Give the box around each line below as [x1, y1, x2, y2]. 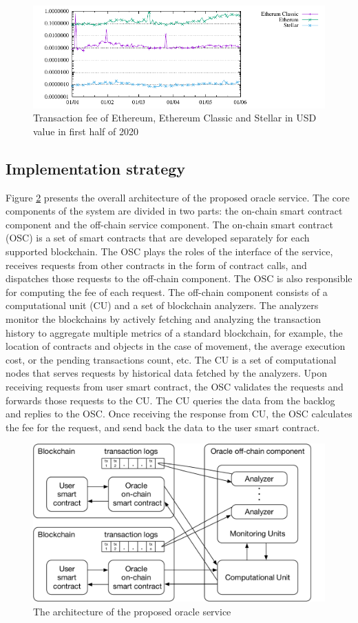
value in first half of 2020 [33, 123, 138, 138]
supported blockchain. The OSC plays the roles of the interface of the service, [6, 244, 333, 259]
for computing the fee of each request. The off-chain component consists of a [6, 284, 328, 299]
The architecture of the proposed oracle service [33, 604, 231, 618]
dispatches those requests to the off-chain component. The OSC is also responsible [6, 271, 352, 286]
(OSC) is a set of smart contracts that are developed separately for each [6, 230, 310, 245]
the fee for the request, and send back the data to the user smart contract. [6, 419, 320, 434]
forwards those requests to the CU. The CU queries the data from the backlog [6, 393, 335, 407]
